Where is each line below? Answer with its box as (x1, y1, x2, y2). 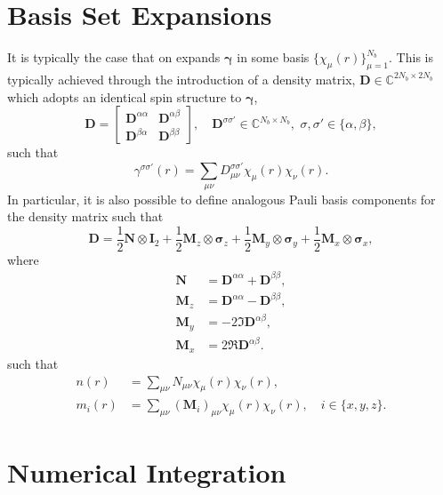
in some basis (237, 48, 310, 67)
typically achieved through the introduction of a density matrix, (7, 69, 356, 88)
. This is (389, 48, 433, 67)
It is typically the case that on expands (7, 48, 221, 67)
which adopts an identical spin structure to (7, 87, 242, 106)
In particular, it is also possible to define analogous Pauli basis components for (7, 189, 436, 208)
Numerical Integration (7, 454, 286, 491)
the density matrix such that (7, 207, 164, 226)
